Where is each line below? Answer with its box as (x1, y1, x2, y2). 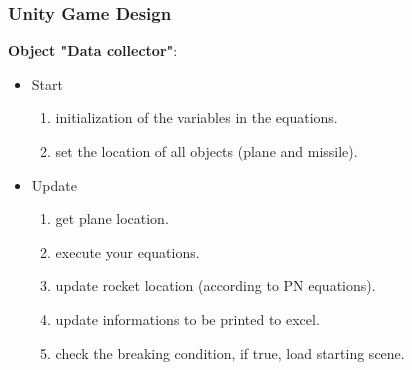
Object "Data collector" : (8, 40, 178, 61)
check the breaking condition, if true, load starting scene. (55, 342, 405, 363)
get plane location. (55, 208, 169, 229)
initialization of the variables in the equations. (55, 107, 338, 128)
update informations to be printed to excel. (55, 308, 320, 329)
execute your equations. (55, 241, 200, 262)
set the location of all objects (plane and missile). (55, 141, 358, 161)
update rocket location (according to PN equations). (55, 275, 376, 296)
